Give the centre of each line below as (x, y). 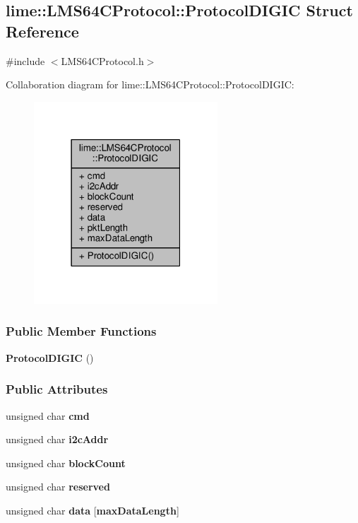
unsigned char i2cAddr (57, 439)
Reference (42, 31)
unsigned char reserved (58, 487)
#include (25, 60)
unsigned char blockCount (66, 463)
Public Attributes (57, 389)
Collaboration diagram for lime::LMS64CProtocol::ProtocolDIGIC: (150, 84)
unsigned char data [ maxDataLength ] (93, 510)
